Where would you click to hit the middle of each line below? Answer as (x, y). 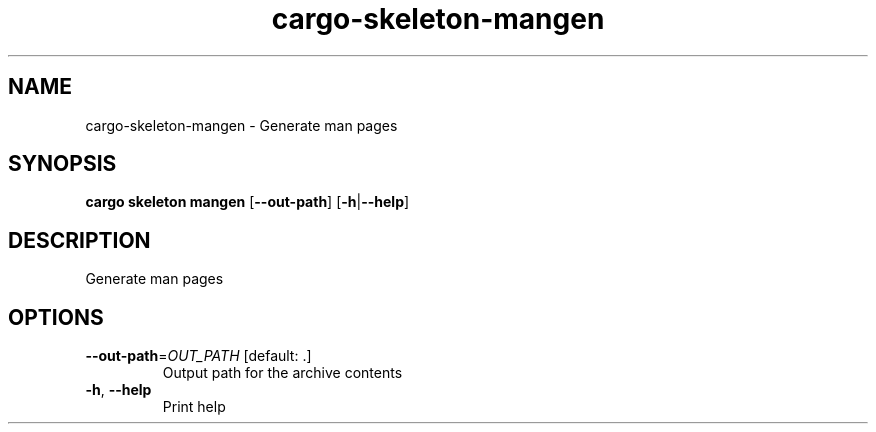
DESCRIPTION (79, 240)
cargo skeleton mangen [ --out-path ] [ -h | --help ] (247, 202)
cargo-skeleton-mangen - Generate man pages (241, 125)
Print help (194, 407)
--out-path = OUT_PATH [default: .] (198, 356)
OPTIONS (56, 317)
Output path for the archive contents (282, 373)
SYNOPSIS (62, 164)
